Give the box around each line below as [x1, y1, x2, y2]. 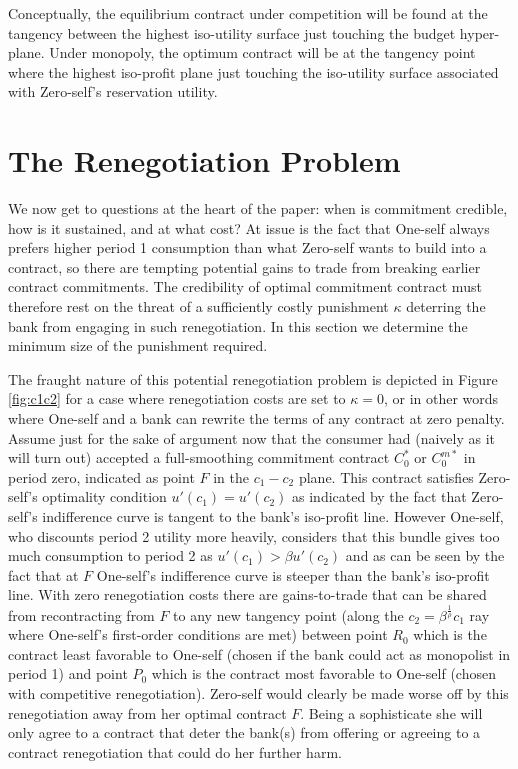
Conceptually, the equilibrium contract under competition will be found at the [8, 3, 488, 23]
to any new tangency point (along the [173, 604, 404, 625]
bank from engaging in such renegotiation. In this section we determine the [8, 315, 468, 336]
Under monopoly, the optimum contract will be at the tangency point [49, 42, 476, 63]
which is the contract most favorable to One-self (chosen [151, 663, 496, 684]
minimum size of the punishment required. [8, 335, 268, 356]
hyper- [459, 22, 500, 43]
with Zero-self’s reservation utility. [8, 81, 218, 102]
